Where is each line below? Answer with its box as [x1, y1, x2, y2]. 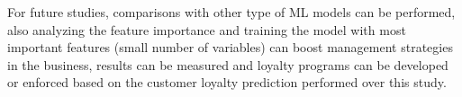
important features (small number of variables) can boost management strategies [7, 38, 453, 57]
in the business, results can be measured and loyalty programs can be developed [7, 55, 448, 74]
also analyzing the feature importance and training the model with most [7, 20, 406, 39]
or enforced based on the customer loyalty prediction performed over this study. [7, 73, 447, 92]
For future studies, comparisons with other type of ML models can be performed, [7, 3, 456, 21]
